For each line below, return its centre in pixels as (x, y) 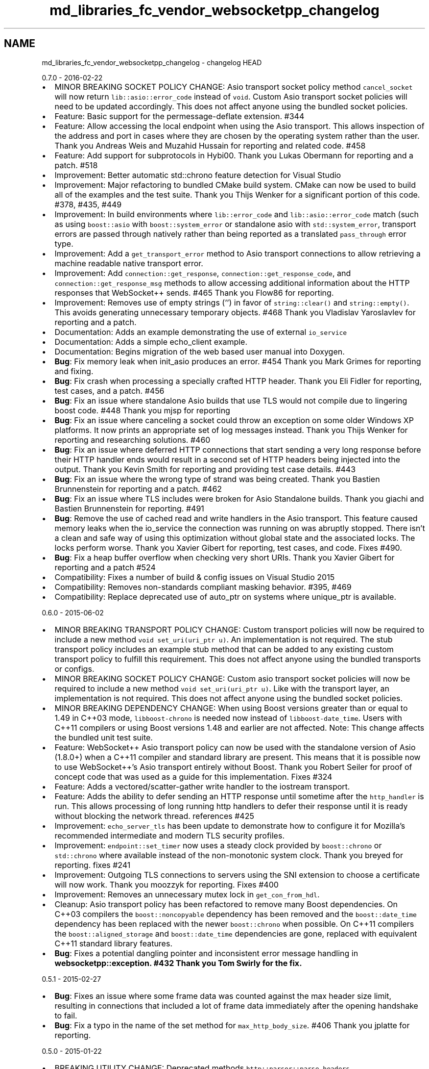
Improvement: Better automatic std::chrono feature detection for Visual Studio (198, 175)
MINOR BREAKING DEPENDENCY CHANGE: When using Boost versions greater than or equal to (231, 708)
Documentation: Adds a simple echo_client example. (151, 342)
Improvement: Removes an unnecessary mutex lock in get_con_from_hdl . (187, 894)
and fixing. (74, 371)
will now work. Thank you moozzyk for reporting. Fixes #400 (167, 884)
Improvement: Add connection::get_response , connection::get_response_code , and (203, 273)
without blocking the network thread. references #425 (154, 816)
